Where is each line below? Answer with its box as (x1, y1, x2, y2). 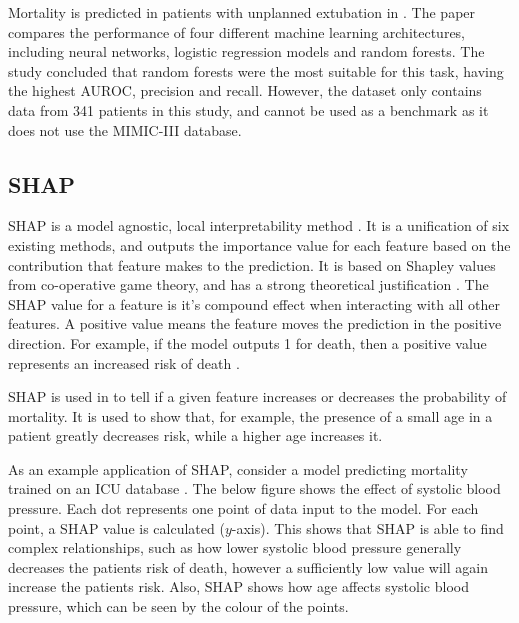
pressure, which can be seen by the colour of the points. (8, 596, 349, 617)
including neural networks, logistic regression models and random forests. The (8, 41, 485, 62)
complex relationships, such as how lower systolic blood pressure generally (8, 537, 462, 558)
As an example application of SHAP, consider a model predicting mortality (8, 458, 468, 479)
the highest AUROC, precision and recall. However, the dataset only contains (8, 80, 482, 101)
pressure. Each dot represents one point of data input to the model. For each (8, 498, 479, 519)
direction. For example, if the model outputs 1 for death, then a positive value (8, 332, 487, 353)
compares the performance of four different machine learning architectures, (8, 21, 466, 42)
